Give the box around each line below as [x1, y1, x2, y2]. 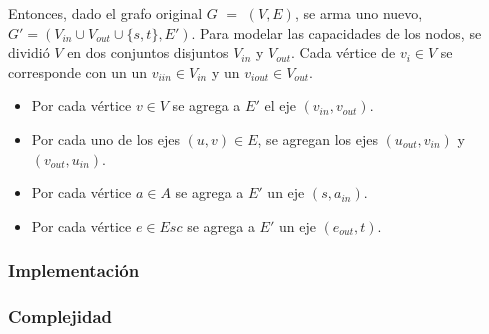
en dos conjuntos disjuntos [67, 42, 229, 63]
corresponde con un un [8, 61, 148, 82]
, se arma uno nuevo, [294, 3, 423, 23]
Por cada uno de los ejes [31, 128, 180, 149]
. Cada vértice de [290, 42, 396, 63]
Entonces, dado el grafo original [8, 3, 203, 23]
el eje [264, 95, 296, 116]
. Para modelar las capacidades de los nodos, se [191, 22, 482, 43]
